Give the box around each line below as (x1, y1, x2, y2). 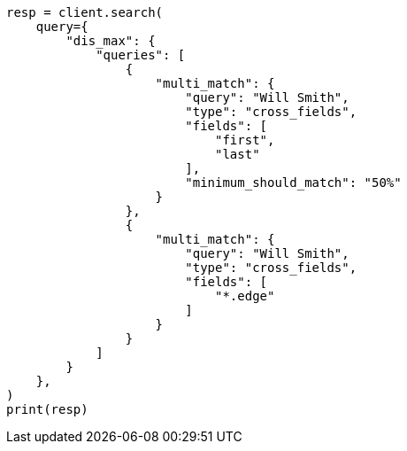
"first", (215, 133, 275, 147)
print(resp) (6, 402, 88, 416)
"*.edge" (215, 289, 275, 303)
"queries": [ (96, 48, 186, 62)
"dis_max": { (65, 34, 156, 48)
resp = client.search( (6, 5, 164, 19)
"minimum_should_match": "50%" (185, 175, 402, 190)
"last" (215, 147, 260, 161)
